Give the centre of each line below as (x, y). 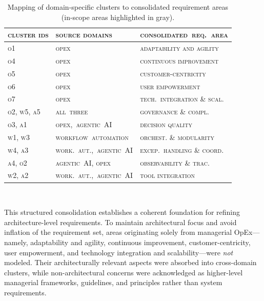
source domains (84, 35)
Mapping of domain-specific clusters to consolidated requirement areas (118, 7)
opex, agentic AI (84, 124)
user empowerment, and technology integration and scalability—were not (119, 252)
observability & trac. (175, 162)
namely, (16, 242)
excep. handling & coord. (182, 149)
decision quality (166, 124)
